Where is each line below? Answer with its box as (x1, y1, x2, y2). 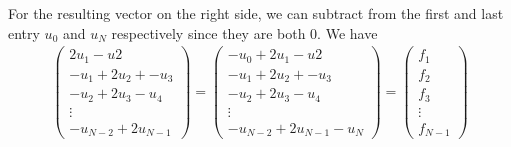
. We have (317, 22, 378, 43)
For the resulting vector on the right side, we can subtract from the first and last (8, 3, 504, 23)
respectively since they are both (111, 22, 306, 43)
